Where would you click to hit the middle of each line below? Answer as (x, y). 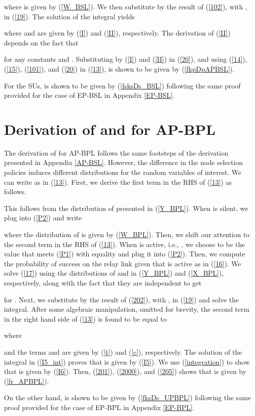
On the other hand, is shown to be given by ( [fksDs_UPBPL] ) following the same (127, 397)
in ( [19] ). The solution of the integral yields (70, 16)
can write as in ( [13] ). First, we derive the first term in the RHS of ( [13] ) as (118, 182)
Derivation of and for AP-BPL (110, 129)
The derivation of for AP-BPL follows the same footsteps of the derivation (116, 152)
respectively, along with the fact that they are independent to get (103, 283)
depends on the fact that (41, 42)
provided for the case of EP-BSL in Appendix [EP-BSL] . (89, 95)
